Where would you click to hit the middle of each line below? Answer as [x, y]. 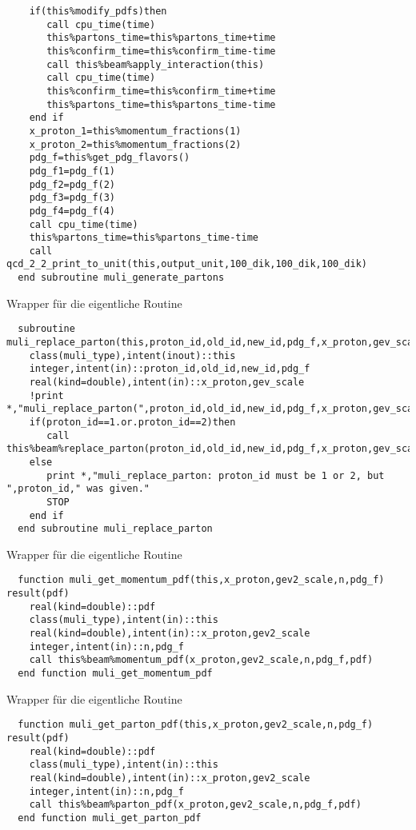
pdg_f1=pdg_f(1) [72, 171]
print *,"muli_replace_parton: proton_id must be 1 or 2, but [216, 475]
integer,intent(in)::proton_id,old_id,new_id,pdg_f [170, 369]
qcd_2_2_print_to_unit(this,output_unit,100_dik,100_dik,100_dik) [187, 264]
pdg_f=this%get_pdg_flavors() [110, 158]
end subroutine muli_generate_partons [121, 278]
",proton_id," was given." [78, 489]
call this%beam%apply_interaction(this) [156, 64]
